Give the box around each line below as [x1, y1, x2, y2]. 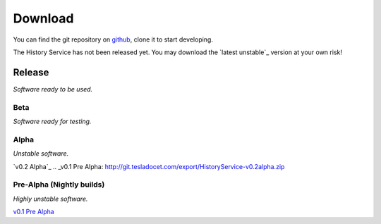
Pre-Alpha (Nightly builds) [13, 180, 105, 189]
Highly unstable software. [13, 194, 88, 203]
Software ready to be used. [13, 85, 93, 93]
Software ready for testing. [13, 117, 92, 125]
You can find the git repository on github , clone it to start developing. [13, 35, 213, 44]
